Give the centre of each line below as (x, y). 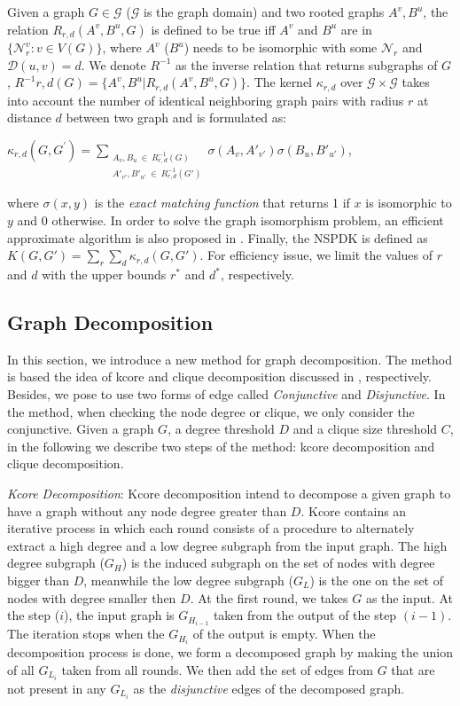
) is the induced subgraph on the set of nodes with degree (278, 563)
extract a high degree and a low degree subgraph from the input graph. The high (227, 545)
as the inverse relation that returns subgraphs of (307, 64)
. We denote (113, 64)
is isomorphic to (409, 203)
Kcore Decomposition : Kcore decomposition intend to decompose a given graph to (229, 493)
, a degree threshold (221, 429)
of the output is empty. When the (284, 634)
